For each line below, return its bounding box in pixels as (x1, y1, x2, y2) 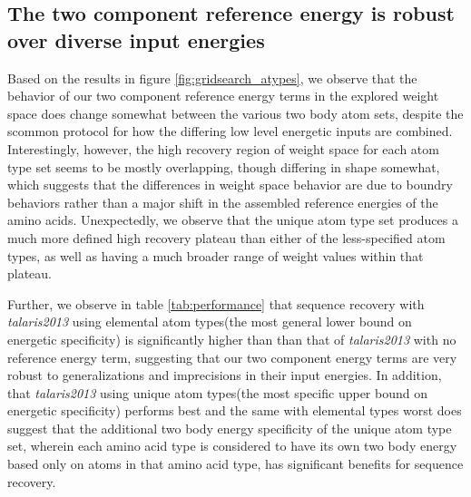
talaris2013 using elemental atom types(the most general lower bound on (7, 312, 412, 331)
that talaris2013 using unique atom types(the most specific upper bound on (7, 383, 427, 402)
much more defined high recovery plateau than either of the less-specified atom (7, 228, 446, 247)
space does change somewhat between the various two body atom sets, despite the (7, 103, 464, 122)
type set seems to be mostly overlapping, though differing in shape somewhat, (7, 157, 440, 176)
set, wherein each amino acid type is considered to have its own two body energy (7, 436, 457, 455)
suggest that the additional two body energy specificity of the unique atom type (7, 418, 452, 437)
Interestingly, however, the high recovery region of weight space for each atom (7, 139, 439, 158)
